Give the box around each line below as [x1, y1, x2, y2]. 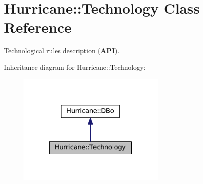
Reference [4, 17, 72, 37]
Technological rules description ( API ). [4, 45, 120, 56]
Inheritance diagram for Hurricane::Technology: [4, 61, 146, 72]
